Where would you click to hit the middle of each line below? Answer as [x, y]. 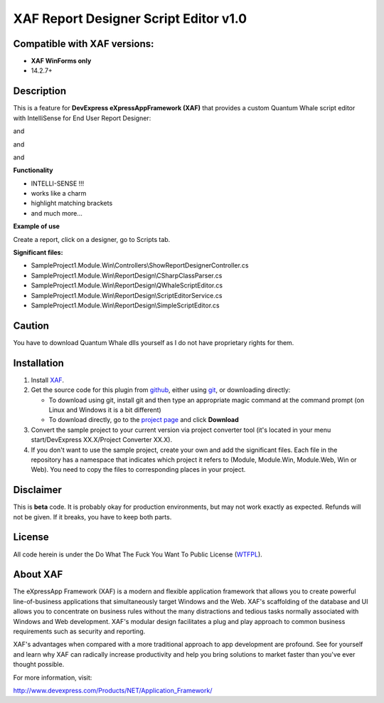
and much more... [57, 213]
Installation [38, 363]
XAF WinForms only [61, 61]
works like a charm [59, 194]
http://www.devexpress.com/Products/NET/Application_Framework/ [113, 690]
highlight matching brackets [72, 203]
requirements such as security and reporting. [79, 631]
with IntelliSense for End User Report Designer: [82, 118]
